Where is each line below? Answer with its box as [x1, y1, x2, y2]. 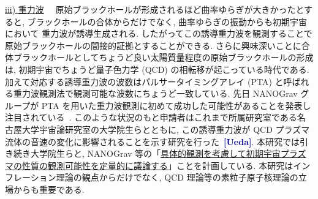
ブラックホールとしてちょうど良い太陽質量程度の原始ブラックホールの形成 [13, 51, 314, 64]
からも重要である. [13, 182, 85, 195]
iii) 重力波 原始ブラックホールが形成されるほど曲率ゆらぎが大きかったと [5, 3, 305, 15]
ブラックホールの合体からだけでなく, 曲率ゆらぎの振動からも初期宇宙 [27, 15, 308, 28]
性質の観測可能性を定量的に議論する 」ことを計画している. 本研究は [21, 159, 293, 171]
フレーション [5, 171, 56, 184]
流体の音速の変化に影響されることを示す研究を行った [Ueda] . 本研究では [5, 135, 300, 148]
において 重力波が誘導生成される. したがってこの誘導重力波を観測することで [5, 27, 312, 40]
